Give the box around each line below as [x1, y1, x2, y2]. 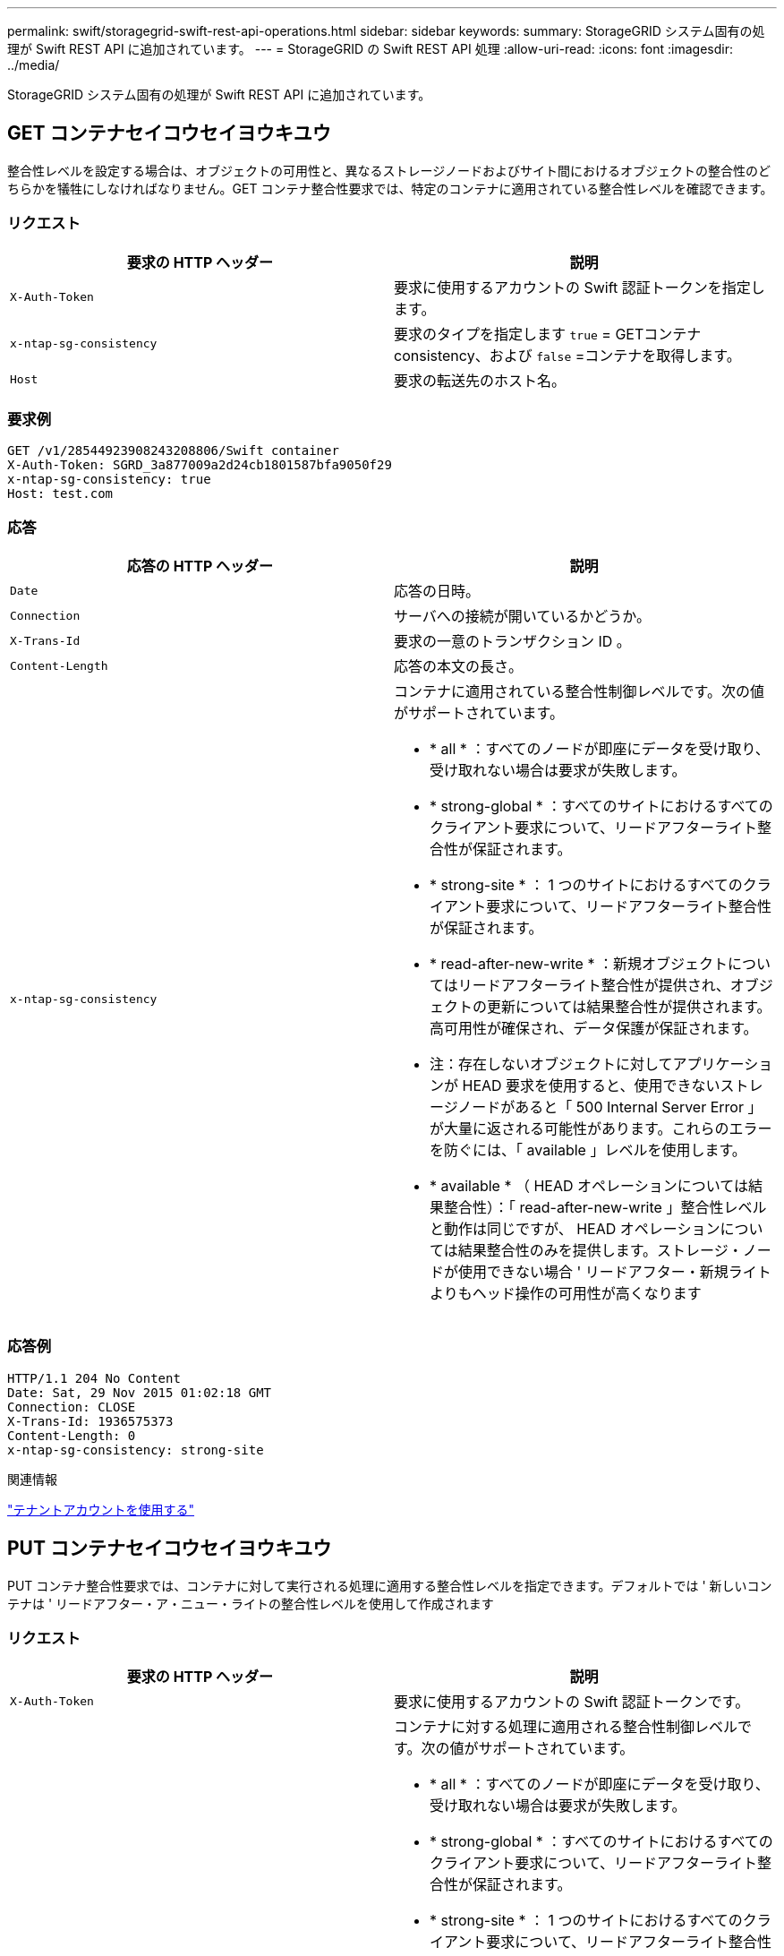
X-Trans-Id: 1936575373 [7, 1413, 174, 1428]
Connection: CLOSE [7, 1399, 136, 1414]
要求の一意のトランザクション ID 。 [394, 632, 631, 651]
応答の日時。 [394, 582, 481, 601]
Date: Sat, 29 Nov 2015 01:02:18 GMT [7, 1385, 272, 1400]
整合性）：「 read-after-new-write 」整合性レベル [444, 1198, 767, 1217]
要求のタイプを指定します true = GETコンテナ [394, 324, 702, 343]
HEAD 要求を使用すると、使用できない [462, 1077, 720, 1095]
